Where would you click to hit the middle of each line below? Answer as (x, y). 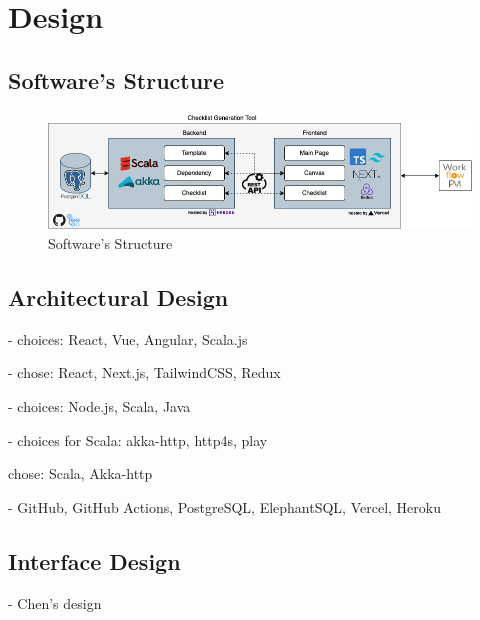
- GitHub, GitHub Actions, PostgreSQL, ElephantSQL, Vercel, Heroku (224, 506)
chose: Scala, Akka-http (80, 473)
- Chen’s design (55, 602)
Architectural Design (118, 296)
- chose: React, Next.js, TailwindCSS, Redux (144, 372)
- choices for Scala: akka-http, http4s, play (138, 439)
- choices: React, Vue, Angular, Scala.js (128, 338)
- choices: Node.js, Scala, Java (99, 405)
